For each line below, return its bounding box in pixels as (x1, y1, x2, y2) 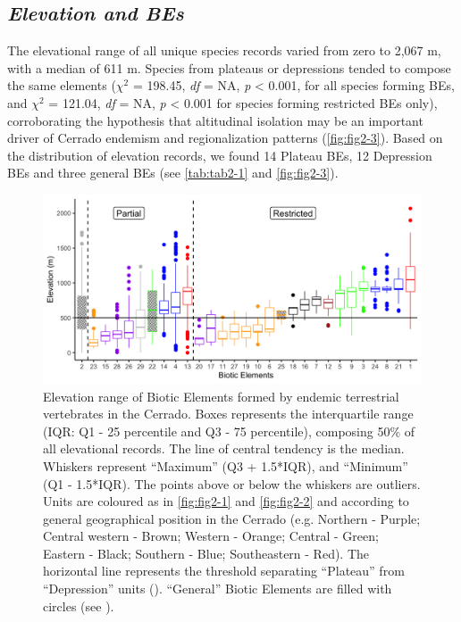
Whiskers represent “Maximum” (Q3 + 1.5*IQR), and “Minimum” (43, 456, 408, 475)
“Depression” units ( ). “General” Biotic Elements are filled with (43, 579, 392, 598)
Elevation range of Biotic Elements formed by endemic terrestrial (43, 386, 399, 405)
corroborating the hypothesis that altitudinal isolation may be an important (7, 111, 423, 129)
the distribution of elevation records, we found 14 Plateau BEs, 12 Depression (7, 145, 432, 164)
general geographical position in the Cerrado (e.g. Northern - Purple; (43, 509, 421, 527)
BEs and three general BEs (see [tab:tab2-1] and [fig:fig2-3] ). (7, 163, 339, 182)
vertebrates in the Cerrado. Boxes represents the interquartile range (43, 404, 414, 423)
